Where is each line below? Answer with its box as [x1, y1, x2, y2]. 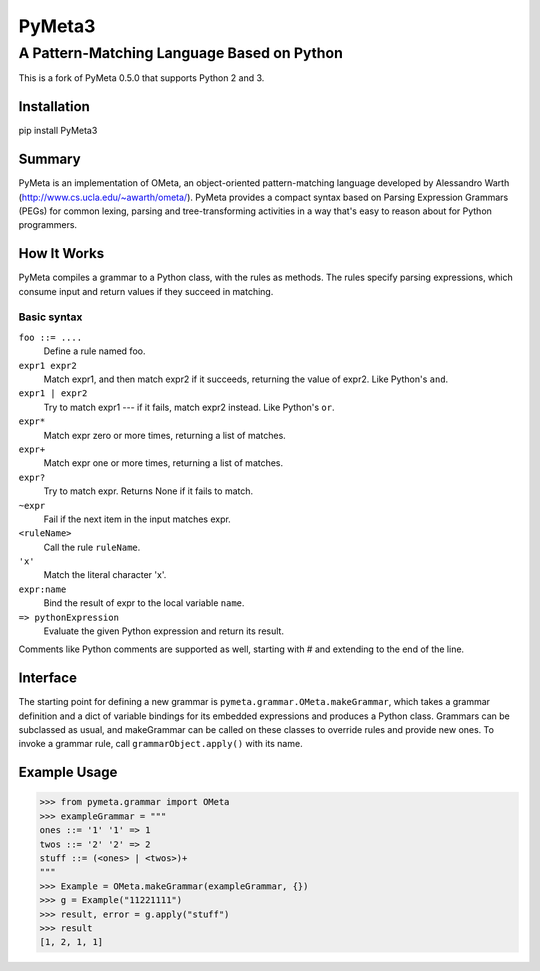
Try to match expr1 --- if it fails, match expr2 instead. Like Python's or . [43, 401, 335, 413]
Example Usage [18, 764, 118, 781]
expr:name [18, 583, 67, 595]
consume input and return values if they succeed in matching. [18, 285, 274, 297]
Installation [18, 98, 90, 115]
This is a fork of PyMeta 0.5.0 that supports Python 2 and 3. [18, 72, 265, 84]
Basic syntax [18, 310, 83, 324]
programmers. [18, 219, 78, 231]
